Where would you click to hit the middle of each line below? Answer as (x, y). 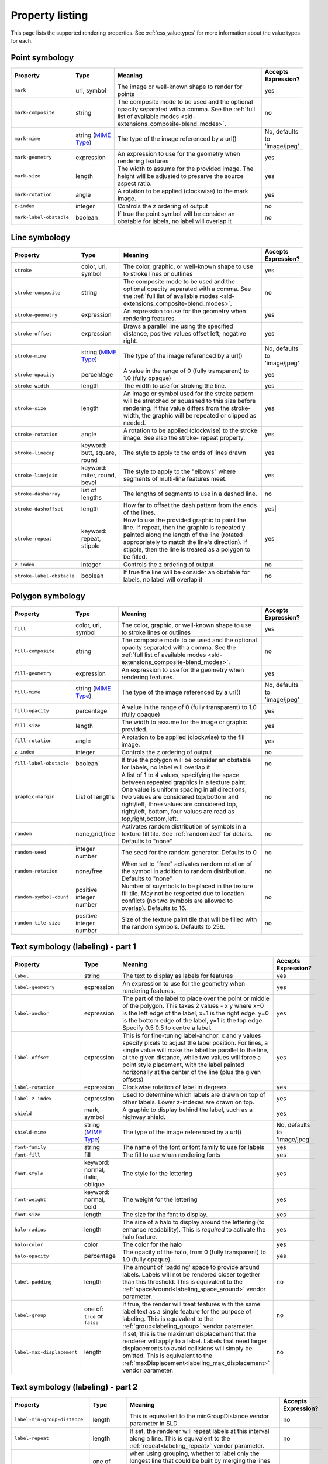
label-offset (32, 1057)
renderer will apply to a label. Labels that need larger (195, 1341)
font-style (29, 1173)
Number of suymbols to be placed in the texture (187, 886)
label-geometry (34, 987)
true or (94, 1316)
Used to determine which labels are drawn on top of (194, 1095)
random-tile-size (37, 923)
